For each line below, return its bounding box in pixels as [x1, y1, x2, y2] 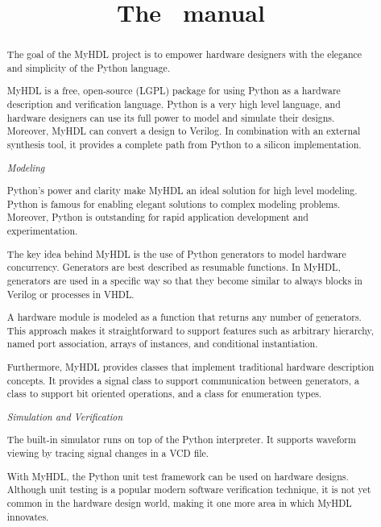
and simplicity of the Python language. [6, 60, 171, 74]
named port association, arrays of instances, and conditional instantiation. [6, 337, 318, 351]
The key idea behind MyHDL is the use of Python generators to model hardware [6, 247, 346, 260]
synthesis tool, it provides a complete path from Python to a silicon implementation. [6, 138, 362, 151]
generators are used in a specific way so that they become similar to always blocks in [6, 273, 362, 287]
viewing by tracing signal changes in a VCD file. [6, 446, 209, 460]
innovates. [6, 509, 49, 523]
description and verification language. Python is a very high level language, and [6, 98, 341, 111]
